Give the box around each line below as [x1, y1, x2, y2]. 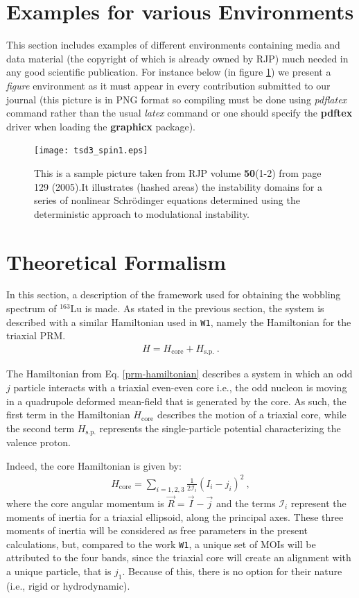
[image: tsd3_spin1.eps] [34, 146, 148, 156]
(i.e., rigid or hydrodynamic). [6, 578, 130, 592]
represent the [290, 495, 347, 510]
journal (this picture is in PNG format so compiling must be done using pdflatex [6, 92, 347, 106]
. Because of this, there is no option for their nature [122, 563, 342, 578]
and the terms [216, 495, 276, 510]
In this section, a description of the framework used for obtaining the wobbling [6, 287, 341, 302]
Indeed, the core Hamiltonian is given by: [6, 458, 182, 472]
